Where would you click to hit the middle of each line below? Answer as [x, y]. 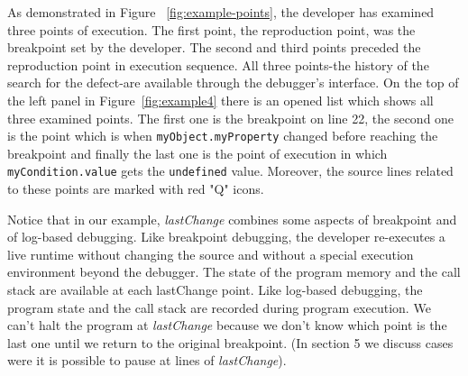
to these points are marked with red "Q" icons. [136, 189]
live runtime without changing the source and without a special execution [211, 254]
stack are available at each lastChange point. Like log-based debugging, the [215, 290]
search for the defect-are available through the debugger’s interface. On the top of [233, 83]
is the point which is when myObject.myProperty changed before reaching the [223, 136]
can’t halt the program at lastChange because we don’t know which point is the [227, 325]
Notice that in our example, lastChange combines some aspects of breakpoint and [232, 219]
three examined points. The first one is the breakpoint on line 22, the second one [231, 118]
